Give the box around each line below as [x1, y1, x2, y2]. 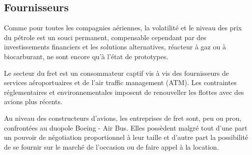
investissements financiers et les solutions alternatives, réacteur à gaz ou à [4, 42, 226, 52]
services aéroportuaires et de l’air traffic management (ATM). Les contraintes [4, 77, 237, 88]
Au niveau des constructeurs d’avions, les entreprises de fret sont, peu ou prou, [4, 112, 242, 123]
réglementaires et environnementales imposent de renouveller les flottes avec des [4, 87, 244, 97]
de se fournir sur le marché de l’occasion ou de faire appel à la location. [4, 141, 219, 152]
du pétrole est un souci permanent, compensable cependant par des [4, 32, 206, 42]
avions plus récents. [4, 96, 62, 107]
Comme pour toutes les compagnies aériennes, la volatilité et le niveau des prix [4, 22, 242, 33]
